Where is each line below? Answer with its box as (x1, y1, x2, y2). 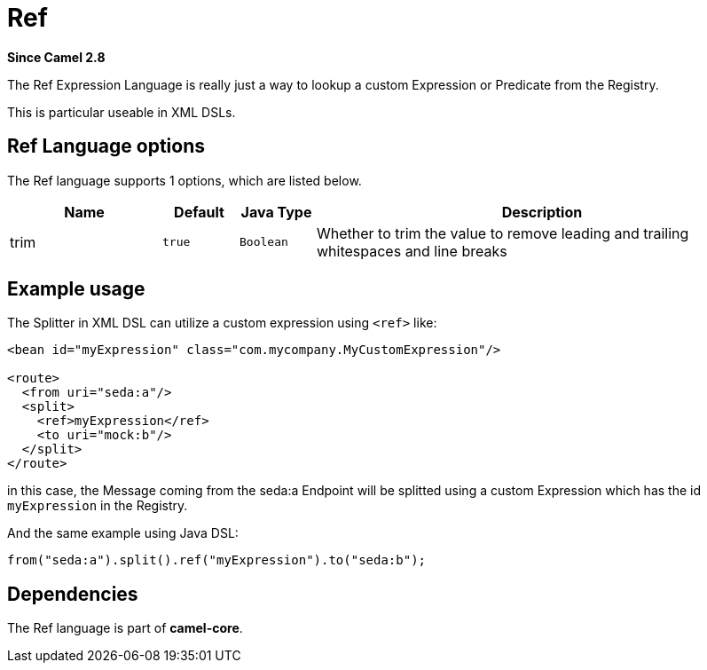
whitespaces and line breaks (317, 241, 507, 260)
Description (501, 202, 583, 221)
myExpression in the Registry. (7, 498, 188, 514)
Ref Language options (7, 135, 206, 158)
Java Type (240, 202, 312, 221)
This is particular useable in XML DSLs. (7, 104, 236, 120)
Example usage (7, 278, 145, 301)
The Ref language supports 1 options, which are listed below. (7, 172, 362, 188)
